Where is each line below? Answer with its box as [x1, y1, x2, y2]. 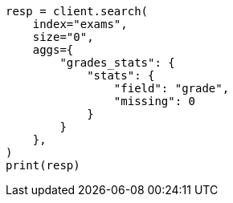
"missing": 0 [113, 95, 196, 108]
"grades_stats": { [59, 56, 175, 69]
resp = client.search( [6, 5, 149, 18]
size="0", [32, 30, 94, 43]
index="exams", [32, 18, 128, 30]
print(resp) [6, 159, 80, 172]
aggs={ [32, 43, 74, 56]
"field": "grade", [113, 82, 230, 95]
